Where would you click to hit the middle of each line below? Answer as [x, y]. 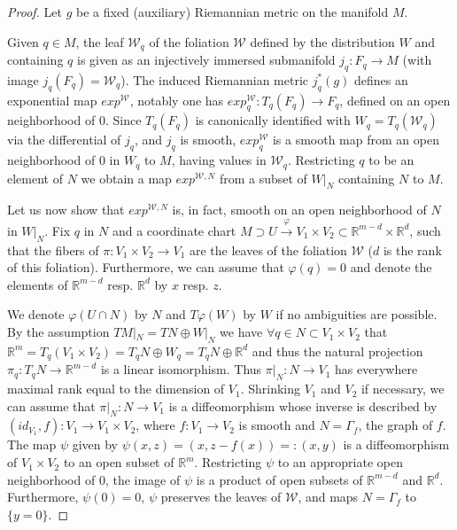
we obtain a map [126, 178]
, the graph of [395, 425]
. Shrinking [271, 389]
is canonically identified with [273, 120]
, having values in [219, 160]
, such [425, 230]
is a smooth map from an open [356, 140]
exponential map [52, 100]
